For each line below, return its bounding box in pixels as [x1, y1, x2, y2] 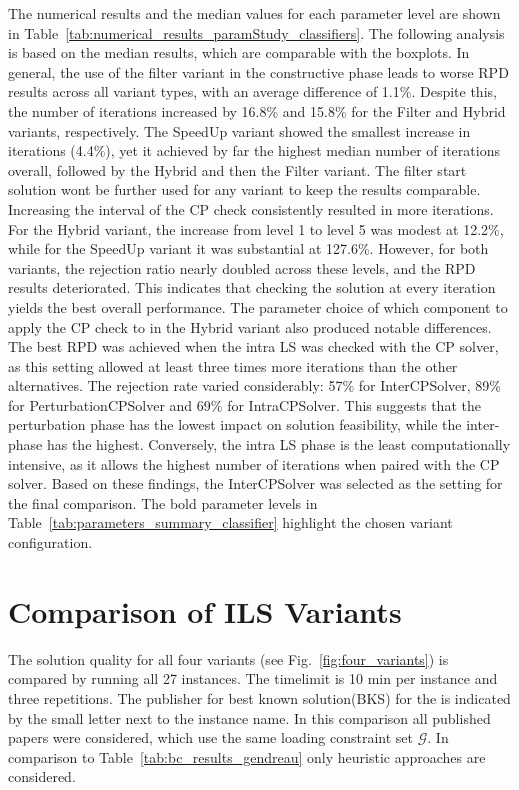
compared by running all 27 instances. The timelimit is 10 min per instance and [8, 668, 498, 689]
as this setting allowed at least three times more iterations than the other [8, 355, 458, 376]
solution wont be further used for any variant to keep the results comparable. [8, 179, 481, 200]
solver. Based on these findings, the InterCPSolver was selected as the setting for [8, 473, 503, 494]
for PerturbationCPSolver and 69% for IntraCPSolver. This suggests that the [8, 394, 481, 415]
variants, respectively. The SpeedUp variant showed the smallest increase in [8, 120, 471, 141]
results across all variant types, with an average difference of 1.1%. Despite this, [8, 81, 497, 102]
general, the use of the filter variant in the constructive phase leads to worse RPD [8, 61, 509, 82]
